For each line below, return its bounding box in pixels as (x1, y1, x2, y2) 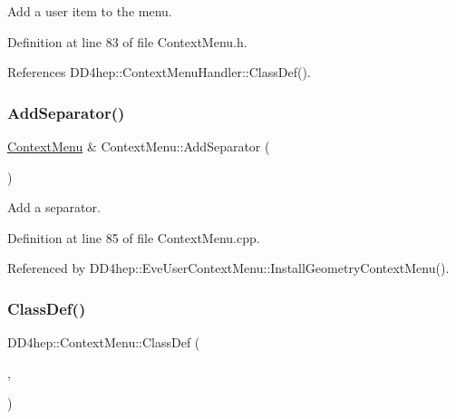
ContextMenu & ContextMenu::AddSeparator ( (7, 137, 270, 155)
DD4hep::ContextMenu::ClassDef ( (7, 333, 200, 352)
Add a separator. (7, 198, 101, 217)
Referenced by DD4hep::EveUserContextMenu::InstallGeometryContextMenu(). (7, 258, 450, 278)
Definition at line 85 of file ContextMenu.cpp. (7, 228, 260, 247)
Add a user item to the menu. (7, 2, 172, 20)
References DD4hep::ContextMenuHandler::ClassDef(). (7, 63, 311, 82)
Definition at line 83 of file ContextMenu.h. (7, 32, 247, 51)
